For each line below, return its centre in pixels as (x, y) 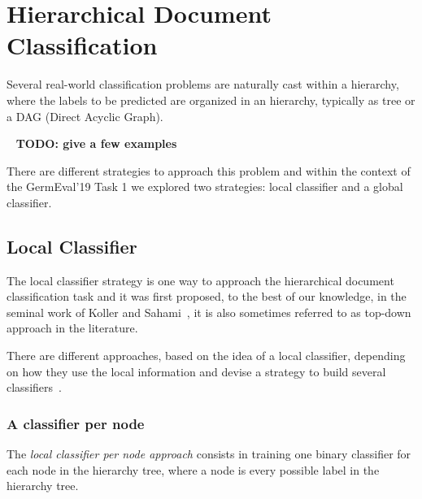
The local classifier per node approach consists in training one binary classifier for (209, 454)
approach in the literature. (72, 328)
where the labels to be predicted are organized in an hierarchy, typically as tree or (211, 100)
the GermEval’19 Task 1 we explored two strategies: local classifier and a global (205, 187)
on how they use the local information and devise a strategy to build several (196, 371)
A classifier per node (76, 423)
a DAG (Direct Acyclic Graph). (85, 116)
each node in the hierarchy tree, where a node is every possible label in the (193, 469)
